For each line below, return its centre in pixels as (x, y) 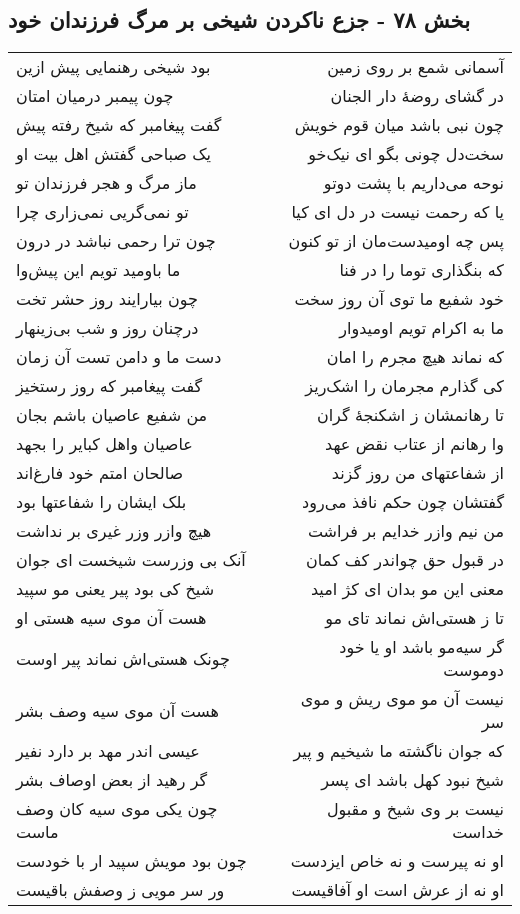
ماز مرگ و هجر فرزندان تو (106, 183)
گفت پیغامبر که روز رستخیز (109, 386)
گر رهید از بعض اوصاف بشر (112, 780)
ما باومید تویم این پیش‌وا (98, 270)
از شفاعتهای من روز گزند (417, 473)
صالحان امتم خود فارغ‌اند (100, 473)
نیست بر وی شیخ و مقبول (415, 809)
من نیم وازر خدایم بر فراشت (405, 531)
